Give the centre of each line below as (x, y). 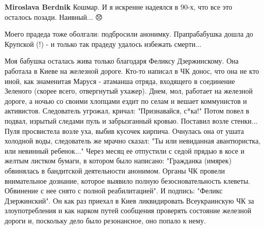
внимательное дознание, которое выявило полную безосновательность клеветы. (127, 180)
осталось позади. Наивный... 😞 (54, 17)
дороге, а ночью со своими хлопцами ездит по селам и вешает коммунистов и (126, 101)
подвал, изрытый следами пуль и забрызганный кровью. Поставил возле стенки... (131, 120)
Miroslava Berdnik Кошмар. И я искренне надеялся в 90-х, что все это (119, 7)
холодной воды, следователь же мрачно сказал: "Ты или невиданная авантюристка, (133, 141)
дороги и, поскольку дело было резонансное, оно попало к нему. (105, 220)
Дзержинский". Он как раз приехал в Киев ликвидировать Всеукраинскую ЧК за (129, 200)
